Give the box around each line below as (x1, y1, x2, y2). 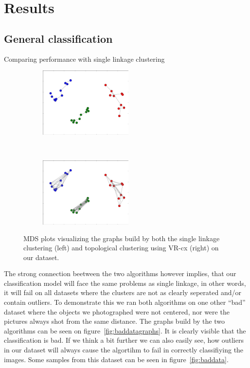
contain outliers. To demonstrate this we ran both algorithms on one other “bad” (4, 297, 246, 307)
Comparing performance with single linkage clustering (4, 53, 165, 64)
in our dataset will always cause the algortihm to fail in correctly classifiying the (4, 345, 244, 355)
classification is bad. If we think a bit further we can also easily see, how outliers (4, 335, 244, 345)
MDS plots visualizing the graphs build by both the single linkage (23, 233, 220, 243)
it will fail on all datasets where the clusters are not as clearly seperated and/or (4, 287, 241, 298)
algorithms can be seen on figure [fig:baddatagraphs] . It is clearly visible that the (4, 325, 246, 335)
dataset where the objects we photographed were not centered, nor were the (4, 306, 230, 316)
